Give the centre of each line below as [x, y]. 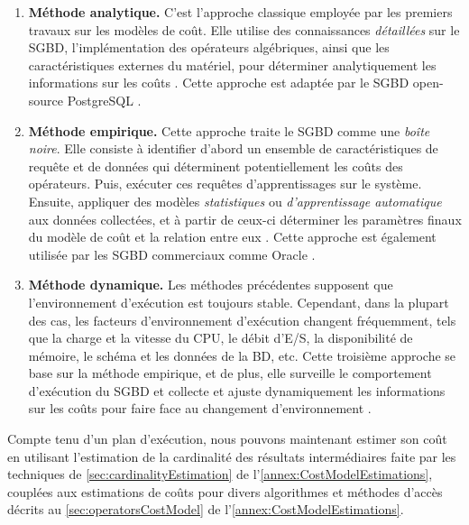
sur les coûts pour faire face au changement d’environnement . [200, 408]
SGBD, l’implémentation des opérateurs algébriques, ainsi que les [209, 47]
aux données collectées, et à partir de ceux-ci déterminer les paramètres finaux [245, 219]
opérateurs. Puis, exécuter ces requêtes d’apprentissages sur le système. [225, 184]
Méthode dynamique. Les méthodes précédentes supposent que [211, 285]
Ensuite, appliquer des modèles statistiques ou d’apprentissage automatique [235, 201]
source [46, 100]
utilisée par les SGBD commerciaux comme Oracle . [172, 254]
